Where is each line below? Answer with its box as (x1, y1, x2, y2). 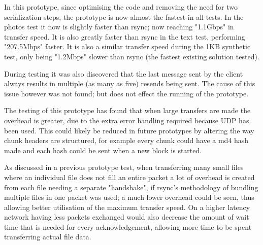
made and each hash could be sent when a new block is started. (4, 145, 202, 155)
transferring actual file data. (4, 231, 91, 242)
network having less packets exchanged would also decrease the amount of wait (4, 212, 249, 222)
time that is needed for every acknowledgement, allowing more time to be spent (4, 221, 252, 232)
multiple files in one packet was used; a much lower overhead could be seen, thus (4, 192, 254, 202)
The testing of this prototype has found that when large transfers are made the (4, 105, 251, 116)
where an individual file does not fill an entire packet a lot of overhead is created (4, 171, 255, 182)
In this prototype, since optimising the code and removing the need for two (4, 2, 238, 12)
